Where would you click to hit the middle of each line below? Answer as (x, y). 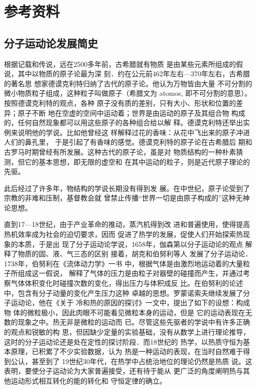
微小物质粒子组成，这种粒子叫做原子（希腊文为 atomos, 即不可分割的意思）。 (128, 93)
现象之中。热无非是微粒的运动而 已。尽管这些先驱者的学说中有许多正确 (134, 322)
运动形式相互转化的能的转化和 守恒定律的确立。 (88, 380)
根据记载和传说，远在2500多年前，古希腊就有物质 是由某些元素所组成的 (120, 64)
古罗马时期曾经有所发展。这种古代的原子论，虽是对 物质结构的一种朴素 (120, 151)
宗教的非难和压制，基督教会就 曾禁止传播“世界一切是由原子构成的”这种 (120, 198)
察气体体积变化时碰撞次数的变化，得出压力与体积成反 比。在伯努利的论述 (124, 283)
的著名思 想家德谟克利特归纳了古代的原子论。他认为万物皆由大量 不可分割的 (128, 83)
